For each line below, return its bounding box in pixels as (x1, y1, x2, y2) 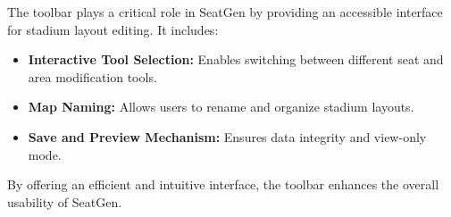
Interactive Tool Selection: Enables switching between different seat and (28, 50, 444, 69)
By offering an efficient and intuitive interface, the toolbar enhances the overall (7, 175, 439, 194)
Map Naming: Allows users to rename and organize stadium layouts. (28, 97, 414, 116)
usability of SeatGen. (7, 192, 122, 211)
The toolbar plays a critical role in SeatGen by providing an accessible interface (7, 3, 443, 21)
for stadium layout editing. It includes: (7, 20, 219, 38)
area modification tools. (28, 67, 157, 86)
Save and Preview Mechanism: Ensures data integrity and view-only (28, 127, 427, 146)
